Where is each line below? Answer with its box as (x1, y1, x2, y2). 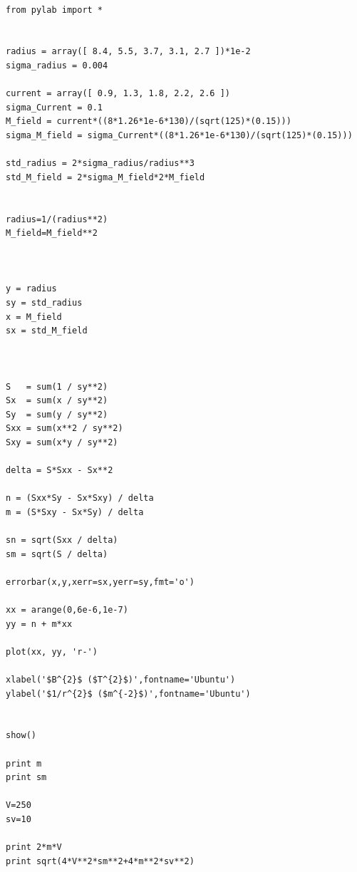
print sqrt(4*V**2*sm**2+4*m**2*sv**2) (6, 856, 195, 866)
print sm (6, 772, 47, 783)
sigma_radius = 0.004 (6, 60, 108, 71)
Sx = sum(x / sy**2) (6, 395, 108, 406)
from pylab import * (6, 4, 103, 15)
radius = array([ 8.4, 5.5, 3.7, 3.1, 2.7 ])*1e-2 (6, 46, 251, 57)
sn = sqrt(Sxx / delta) (6, 535, 118, 546)
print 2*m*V (6, 842, 62, 853)
